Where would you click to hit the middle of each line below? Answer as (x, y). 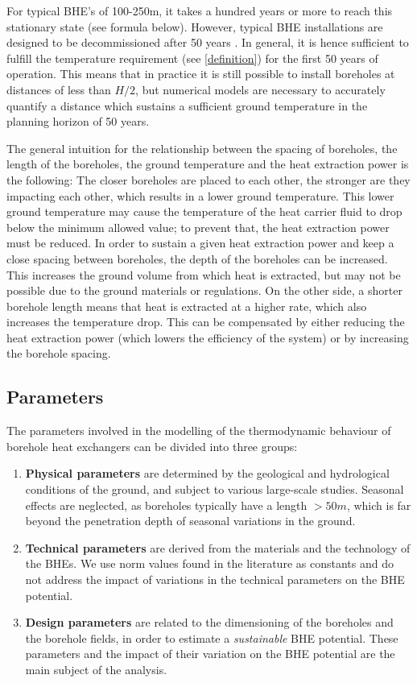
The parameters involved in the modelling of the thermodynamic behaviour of (199, 430)
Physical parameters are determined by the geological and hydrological (207, 473)
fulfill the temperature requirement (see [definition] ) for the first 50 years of (192, 58)
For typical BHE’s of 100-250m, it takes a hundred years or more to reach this (200, 10)
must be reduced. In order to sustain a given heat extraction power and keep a (200, 243)
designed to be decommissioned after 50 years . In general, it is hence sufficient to (208, 42)
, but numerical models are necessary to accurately (260, 89)
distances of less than (59, 89)
